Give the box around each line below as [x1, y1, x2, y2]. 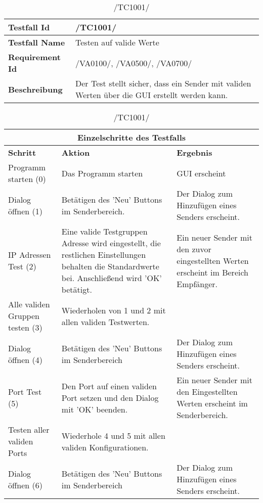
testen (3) [8, 322, 42, 333]
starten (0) [8, 173, 46, 185]
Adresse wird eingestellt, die [61, 237, 161, 249]
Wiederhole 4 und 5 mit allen [61, 429, 165, 441]
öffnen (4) [8, 353, 43, 365]
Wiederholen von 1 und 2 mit [61, 304, 166, 316]
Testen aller [8, 424, 50, 435]
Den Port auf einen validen [61, 380, 157, 392]
